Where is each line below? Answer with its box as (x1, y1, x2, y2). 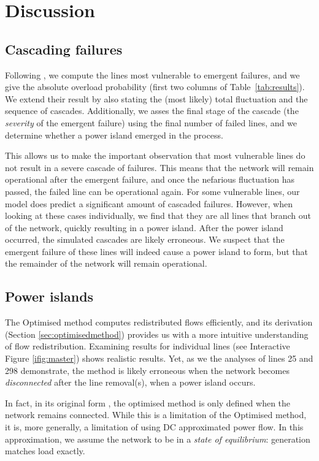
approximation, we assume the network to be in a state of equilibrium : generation (5, 432, 310, 445)
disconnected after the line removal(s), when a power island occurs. (5, 376, 256, 389)
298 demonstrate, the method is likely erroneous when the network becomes (5, 364, 290, 376)
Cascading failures (5, 39, 123, 58)
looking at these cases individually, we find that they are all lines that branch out (5, 209, 311, 222)
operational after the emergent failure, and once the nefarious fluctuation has (5, 173, 295, 186)
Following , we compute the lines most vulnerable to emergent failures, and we (5, 68, 300, 81)
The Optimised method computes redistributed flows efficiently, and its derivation (5, 316, 313, 329)
